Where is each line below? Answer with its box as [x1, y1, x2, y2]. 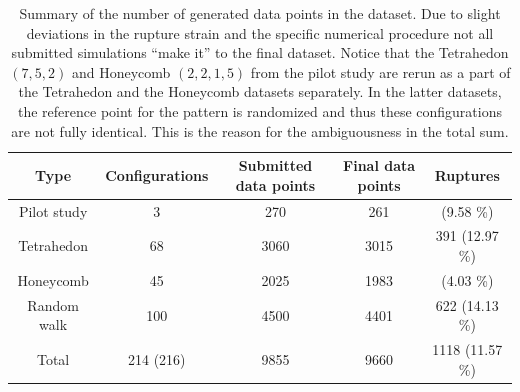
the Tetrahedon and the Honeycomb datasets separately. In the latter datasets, [18, 81, 502, 102]
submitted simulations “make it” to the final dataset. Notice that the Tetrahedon [11, 42, 509, 63]
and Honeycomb [71, 61, 171, 82]
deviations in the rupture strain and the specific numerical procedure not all [26, 22, 494, 43]
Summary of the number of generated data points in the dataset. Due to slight [19, 3, 501, 23]
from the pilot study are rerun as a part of [250, 61, 511, 82]
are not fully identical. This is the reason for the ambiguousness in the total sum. [11, 120, 509, 141]
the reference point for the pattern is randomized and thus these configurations [18, 100, 502, 121]
